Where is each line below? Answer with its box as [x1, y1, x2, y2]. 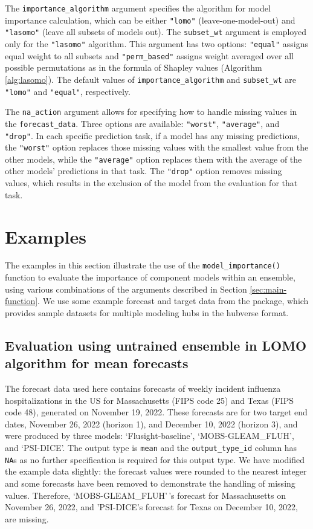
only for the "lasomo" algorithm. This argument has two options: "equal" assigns [5, 37, 308, 50]
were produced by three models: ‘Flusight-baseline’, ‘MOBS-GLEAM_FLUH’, [5, 429, 294, 442]
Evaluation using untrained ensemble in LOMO [5, 336, 307, 354]
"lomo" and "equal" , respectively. [5, 85, 131, 97]
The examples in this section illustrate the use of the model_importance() [5, 259, 280, 271]
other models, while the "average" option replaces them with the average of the [5, 152, 302, 165]
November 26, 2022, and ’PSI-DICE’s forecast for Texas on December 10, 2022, [5, 501, 298, 513]
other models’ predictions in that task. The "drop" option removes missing [5, 164, 282, 177]
